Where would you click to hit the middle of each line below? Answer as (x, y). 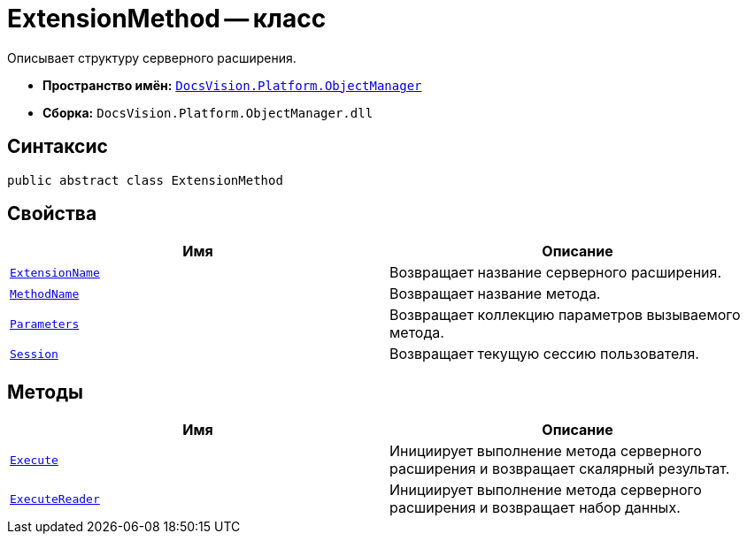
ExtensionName (55, 272)
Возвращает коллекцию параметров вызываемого (565, 315)
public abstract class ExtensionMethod (145, 180)
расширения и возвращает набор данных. (535, 508)
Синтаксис (58, 147)
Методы (45, 392)
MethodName (45, 293)
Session (34, 354)
